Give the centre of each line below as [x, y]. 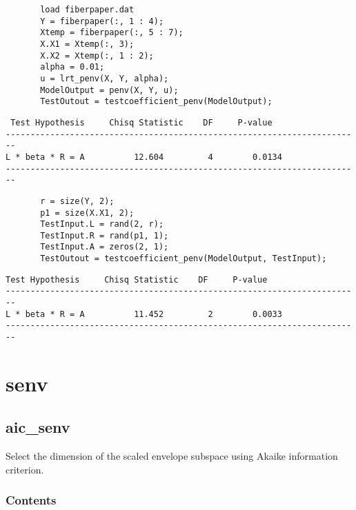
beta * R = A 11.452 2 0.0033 [154, 314]
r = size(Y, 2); [77, 201]
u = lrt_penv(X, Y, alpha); [105, 78]
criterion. [25, 469]
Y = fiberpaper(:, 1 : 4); [102, 21]
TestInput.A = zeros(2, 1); [105, 247]
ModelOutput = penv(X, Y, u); [109, 90]
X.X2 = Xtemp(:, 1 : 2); [97, 55]
